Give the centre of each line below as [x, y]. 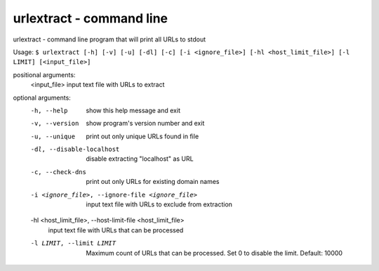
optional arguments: [42, 98]
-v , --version [55, 124]
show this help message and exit [133, 110]
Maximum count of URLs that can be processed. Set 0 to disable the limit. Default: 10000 [214, 253]
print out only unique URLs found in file [142, 136]
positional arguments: [44, 74]
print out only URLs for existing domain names [153, 182]
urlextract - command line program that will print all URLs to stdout [109, 39]
